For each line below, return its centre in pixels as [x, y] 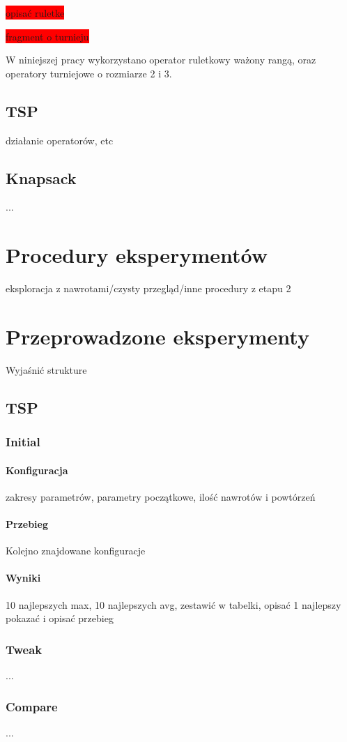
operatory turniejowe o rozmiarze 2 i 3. [89, 73]
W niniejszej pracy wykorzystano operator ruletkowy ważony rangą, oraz [161, 60]
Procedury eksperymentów [137, 255]
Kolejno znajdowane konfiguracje [76, 551]
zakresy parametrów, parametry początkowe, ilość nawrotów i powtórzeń [161, 496]
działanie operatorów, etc [60, 140]
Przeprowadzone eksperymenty [157, 336]
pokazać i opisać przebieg [60, 618]
